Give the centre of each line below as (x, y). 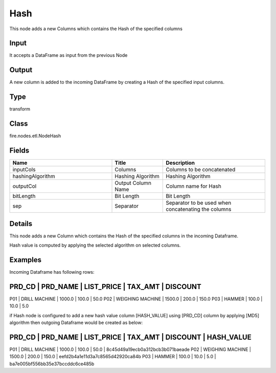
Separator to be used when (199, 203)
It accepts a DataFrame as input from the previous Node (68, 55)
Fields (19, 150)
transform (20, 109)
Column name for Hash (194, 186)
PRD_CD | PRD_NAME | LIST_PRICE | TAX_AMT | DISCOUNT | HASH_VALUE (130, 337)
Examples (26, 260)
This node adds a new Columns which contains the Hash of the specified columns (96, 29)
